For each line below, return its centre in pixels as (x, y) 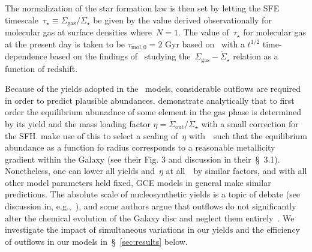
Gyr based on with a (205, 43)
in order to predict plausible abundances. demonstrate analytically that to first (150, 100)
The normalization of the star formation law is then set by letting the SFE (142, 8)
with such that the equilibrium (248, 135)
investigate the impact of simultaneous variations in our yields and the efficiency (152, 229)
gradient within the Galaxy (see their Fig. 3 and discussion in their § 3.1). (142, 159)
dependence (26, 56)
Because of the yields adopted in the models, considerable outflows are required (153, 88)
